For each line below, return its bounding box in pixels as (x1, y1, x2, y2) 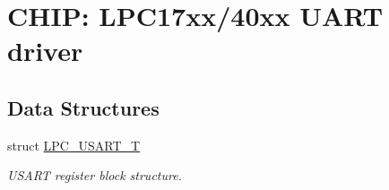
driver (7, 32, 83, 69)
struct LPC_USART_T (7, 135, 141, 154)
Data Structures (7, 93, 160, 121)
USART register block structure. (7, 166, 182, 185)
